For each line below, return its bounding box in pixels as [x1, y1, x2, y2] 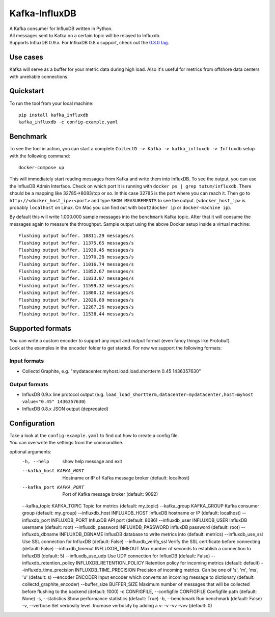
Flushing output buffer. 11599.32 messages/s [18, 283, 134, 288]
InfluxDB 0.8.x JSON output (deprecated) [22, 406, 109, 412]
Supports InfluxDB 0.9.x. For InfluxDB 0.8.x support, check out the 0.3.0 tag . [9, 40, 169, 46]
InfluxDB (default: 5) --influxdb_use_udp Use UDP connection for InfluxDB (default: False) [22, 553, 210, 559]
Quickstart [9, 87, 44, 95]
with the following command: [9, 153, 70, 159]
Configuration [9, 419, 55, 427]
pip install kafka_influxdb [18, 112, 89, 118]
